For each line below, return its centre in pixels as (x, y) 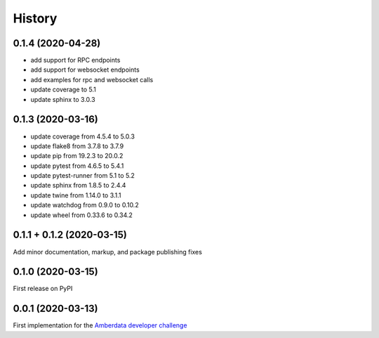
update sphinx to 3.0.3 (63, 99)
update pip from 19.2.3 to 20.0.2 (77, 156)
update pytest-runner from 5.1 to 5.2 (82, 176)
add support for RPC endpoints (75, 60)
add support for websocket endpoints (85, 70)
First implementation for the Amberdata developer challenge (100, 325)
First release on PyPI (43, 289)
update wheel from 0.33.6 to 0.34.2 (82, 215)
